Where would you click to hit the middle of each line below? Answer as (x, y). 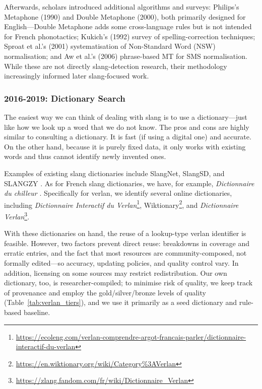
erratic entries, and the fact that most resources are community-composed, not (125, 253)
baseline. (37, 312)
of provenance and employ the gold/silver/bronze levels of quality (105, 292)
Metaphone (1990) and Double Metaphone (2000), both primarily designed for (125, 16)
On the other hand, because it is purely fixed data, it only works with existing (125, 146)
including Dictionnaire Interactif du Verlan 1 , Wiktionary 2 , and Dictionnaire (121, 204)
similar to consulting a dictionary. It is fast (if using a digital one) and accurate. (128, 137)
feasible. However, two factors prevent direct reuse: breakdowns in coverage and (127, 243)
